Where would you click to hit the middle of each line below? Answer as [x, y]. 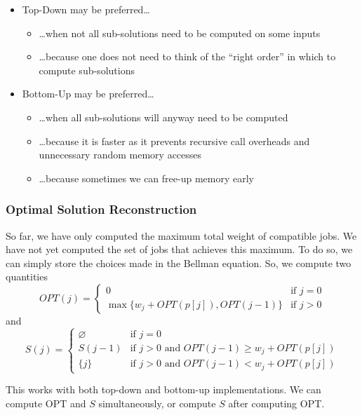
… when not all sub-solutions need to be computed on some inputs [180, 33]
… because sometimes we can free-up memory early [146, 178]
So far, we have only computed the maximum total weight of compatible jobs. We [181, 235]
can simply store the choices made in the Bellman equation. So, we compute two [179, 263]
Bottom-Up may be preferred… [88, 94]
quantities [27, 277]
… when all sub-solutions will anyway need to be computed [163, 117]
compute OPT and [46, 403]
